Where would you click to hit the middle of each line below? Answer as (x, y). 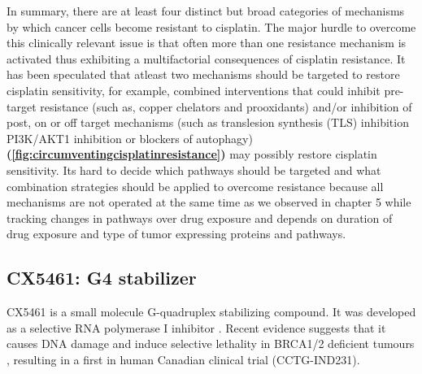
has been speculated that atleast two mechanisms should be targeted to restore (203, 74)
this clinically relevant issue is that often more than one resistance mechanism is (207, 43)
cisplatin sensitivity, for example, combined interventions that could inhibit (194, 90)
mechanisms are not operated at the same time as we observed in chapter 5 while (209, 202)
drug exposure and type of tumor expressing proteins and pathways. (176, 234)
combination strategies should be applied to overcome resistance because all (195, 186)
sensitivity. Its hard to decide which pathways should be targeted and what (194, 170)
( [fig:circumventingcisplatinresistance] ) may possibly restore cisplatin (192, 154)
